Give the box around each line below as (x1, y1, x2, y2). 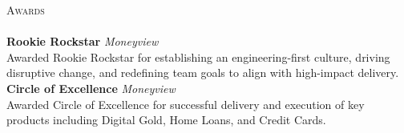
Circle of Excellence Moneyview (6, 79, 176, 96)
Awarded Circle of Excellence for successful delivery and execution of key (6, 95, 365, 112)
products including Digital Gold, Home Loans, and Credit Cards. (6, 111, 326, 128)
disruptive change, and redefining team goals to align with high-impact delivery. (6, 64, 399, 81)
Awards (6, 2, 45, 18)
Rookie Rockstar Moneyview (6, 33, 159, 50)
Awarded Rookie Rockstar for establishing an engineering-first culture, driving (6, 48, 390, 65)
